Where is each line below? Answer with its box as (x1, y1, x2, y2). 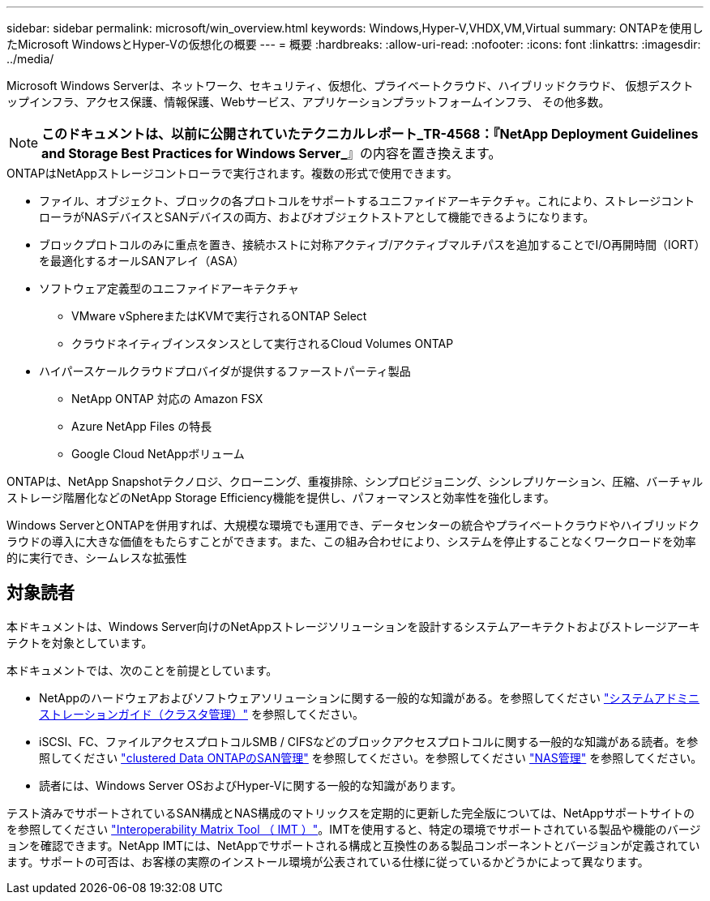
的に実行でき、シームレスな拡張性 (6, 551, 187, 564)
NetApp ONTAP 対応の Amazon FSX (71, 392, 263, 405)
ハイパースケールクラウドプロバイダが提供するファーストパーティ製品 (39, 364, 411, 378)
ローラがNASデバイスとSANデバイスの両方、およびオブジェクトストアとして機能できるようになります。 (39, 210, 595, 224)
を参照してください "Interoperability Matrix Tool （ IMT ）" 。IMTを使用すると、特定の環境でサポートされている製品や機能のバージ (6, 822, 701, 836)
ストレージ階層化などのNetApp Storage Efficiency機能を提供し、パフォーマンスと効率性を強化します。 (6, 491, 555, 504)
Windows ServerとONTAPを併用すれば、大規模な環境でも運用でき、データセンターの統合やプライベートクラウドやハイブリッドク (6, 518, 700, 532)
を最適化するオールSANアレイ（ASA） (39, 254, 245, 268)
